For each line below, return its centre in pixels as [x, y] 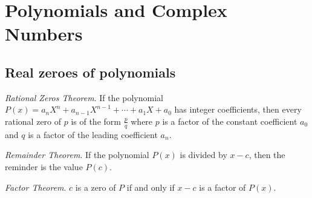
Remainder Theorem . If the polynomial [77, 155]
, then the [267, 155]
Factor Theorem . [36, 187]
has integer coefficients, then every [238, 109]
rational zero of [33, 121]
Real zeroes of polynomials [90, 72]
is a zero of [96, 187]
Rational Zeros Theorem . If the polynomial [84, 97]
